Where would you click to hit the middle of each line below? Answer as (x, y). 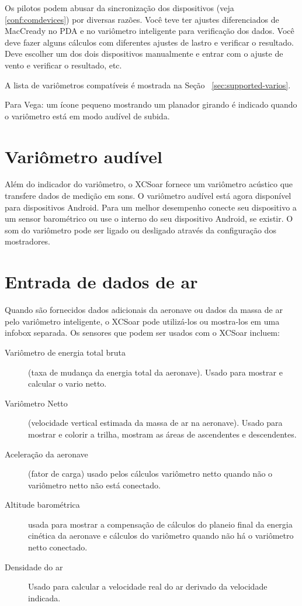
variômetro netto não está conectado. (94, 485)
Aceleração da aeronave (46, 454)
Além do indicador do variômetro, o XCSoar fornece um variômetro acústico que (149, 184)
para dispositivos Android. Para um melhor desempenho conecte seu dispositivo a (151, 207)
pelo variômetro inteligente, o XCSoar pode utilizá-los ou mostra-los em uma (142, 321)
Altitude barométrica (42, 505)
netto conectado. (58, 547)
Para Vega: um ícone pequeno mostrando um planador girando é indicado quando (151, 104)
